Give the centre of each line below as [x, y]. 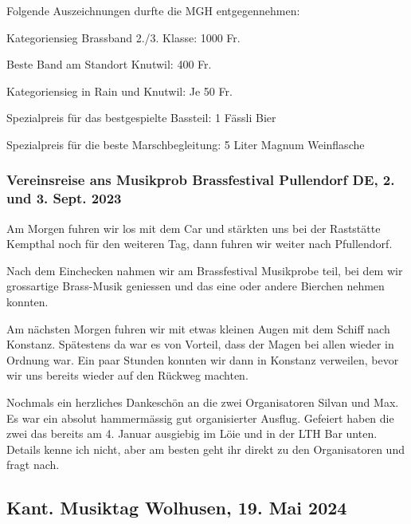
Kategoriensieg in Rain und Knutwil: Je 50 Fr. [119, 91]
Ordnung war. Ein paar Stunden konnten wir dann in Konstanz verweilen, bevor [203, 359]
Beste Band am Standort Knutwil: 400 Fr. [109, 64]
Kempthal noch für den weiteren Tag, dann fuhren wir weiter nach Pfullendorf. [200, 244]
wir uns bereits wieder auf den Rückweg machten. [127, 375]
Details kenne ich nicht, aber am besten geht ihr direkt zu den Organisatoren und [205, 449]
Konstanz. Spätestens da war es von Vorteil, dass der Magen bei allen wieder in [200, 344]
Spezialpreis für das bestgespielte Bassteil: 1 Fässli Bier [141, 118]
